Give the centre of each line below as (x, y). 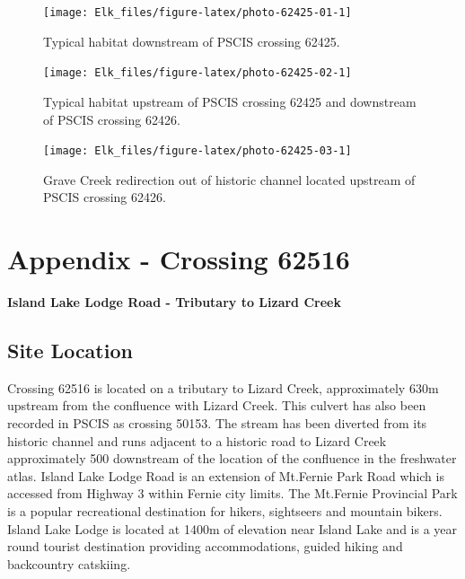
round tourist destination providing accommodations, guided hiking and (205, 546)
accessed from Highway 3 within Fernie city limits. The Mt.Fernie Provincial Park (232, 493)
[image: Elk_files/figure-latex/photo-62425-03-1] (197, 151)
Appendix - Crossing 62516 (179, 259)
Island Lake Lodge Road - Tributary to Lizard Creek (174, 302)
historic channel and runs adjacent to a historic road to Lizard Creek (197, 440)
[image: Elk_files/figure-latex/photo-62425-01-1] (197, 13)
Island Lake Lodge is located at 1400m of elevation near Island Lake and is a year (232, 528)
